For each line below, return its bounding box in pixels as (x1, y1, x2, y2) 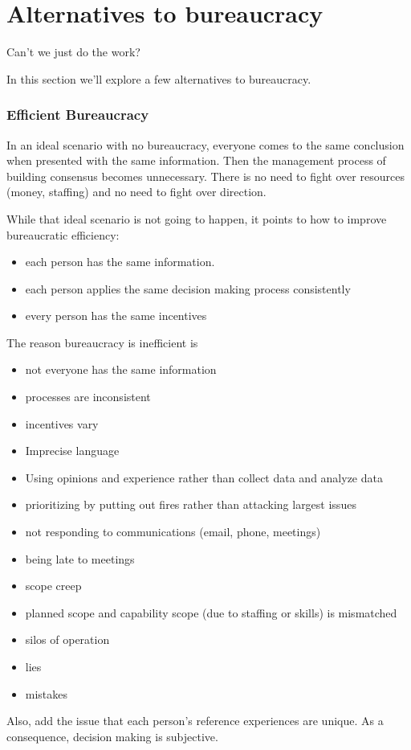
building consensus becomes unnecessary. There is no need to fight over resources (6, 167, 405, 184)
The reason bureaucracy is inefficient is (6, 334, 198, 350)
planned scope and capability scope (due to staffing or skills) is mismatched (25, 604, 397, 621)
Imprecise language (25, 442, 120, 459)
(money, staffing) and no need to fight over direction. (6, 183, 267, 200)
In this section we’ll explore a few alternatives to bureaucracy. (6, 70, 311, 87)
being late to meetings (25, 550, 135, 567)
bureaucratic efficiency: (6, 226, 120, 243)
